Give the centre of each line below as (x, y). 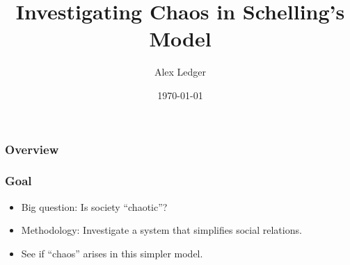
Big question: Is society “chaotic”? (94, 206)
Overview (32, 149)
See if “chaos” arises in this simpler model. (112, 253)
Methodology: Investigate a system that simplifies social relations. (161, 230)
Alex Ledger (180, 72)
